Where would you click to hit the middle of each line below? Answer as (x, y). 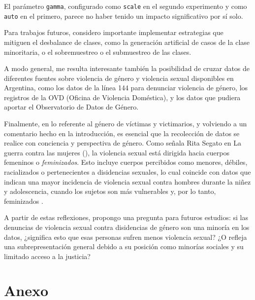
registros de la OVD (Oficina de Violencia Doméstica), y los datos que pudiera (122, 97)
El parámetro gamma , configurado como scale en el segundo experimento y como (126, 6)
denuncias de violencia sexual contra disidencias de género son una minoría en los (127, 227)
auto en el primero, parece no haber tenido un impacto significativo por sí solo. (124, 16)
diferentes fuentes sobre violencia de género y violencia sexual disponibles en (119, 78)
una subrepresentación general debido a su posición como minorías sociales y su (124, 246)
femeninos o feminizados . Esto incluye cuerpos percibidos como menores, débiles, (126, 162)
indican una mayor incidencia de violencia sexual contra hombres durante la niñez (127, 181)
